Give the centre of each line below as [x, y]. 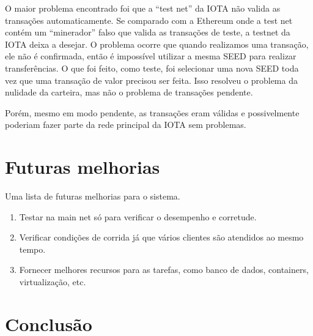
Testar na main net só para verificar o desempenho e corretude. [138, 216]
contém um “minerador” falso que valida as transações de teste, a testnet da [148, 32]
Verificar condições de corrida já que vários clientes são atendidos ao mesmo [161, 237]
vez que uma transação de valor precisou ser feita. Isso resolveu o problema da [151, 80]
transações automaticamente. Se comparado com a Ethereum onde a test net [149, 20]
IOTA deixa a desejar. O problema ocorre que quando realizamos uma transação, [157, 44]
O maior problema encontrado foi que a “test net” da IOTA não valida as [143, 8]
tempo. [32, 249]
